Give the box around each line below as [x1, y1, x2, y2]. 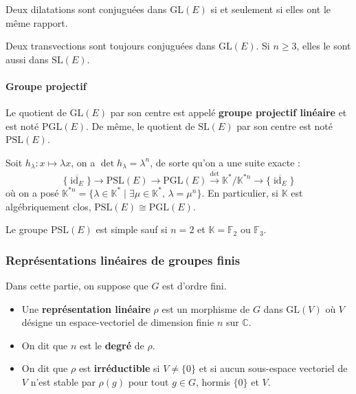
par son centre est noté [236, 118, 333, 133]
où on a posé [5, 185, 59, 199]
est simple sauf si [96, 222, 168, 237]
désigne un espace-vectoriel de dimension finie [21, 315, 214, 329]
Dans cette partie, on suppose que [5, 278, 148, 292]
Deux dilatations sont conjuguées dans [5, 2, 167, 16]
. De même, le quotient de [86, 118, 195, 133]
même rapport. [5, 15, 68, 30]
